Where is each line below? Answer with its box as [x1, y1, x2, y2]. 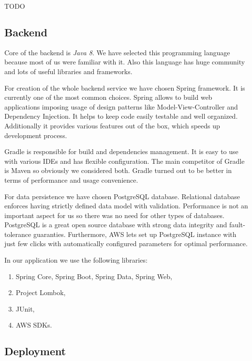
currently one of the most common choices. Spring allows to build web [4, 92, 212, 102]
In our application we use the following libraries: [4, 255, 148, 265]
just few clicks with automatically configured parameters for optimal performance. [4, 238, 248, 249]
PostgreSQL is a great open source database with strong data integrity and [4, 220, 227, 230]
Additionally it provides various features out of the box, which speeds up [4, 120, 220, 130]
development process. [4, 130, 67, 140]
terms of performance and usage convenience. [4, 174, 138, 185]
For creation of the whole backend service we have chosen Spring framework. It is [4, 82, 245, 93]
